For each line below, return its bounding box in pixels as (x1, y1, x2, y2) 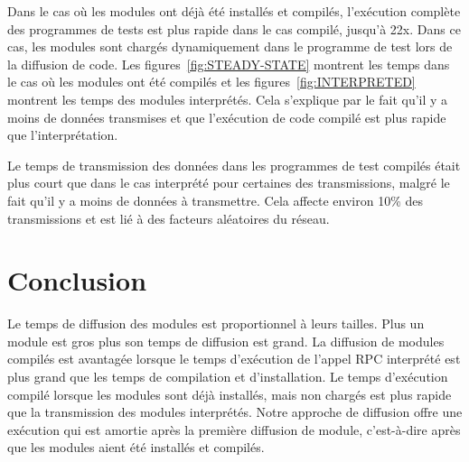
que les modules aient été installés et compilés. (7, 438, 265, 457)
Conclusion (7, 262, 147, 299)
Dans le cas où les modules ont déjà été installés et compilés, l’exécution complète (7, 2, 461, 20)
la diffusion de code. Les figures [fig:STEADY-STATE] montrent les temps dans (7, 54, 450, 73)
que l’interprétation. (7, 125, 118, 144)
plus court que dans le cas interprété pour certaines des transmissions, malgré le (7, 173, 450, 192)
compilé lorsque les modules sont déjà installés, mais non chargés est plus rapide (7, 384, 452, 403)
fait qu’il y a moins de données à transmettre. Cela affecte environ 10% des (7, 190, 424, 209)
